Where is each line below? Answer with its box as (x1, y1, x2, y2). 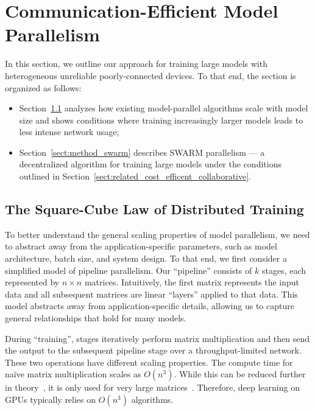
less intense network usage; (19, 125, 119, 138)
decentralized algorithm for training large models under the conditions (19, 158, 281, 170)
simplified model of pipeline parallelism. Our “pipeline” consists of (5, 264, 252, 276)
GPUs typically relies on (5, 393, 96, 405)
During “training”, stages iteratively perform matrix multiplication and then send (5, 332, 310, 344)
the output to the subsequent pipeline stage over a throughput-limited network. (5, 344, 302, 357)
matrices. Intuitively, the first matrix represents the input (84, 276, 299, 288)
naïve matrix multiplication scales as (5, 368, 141, 380)
